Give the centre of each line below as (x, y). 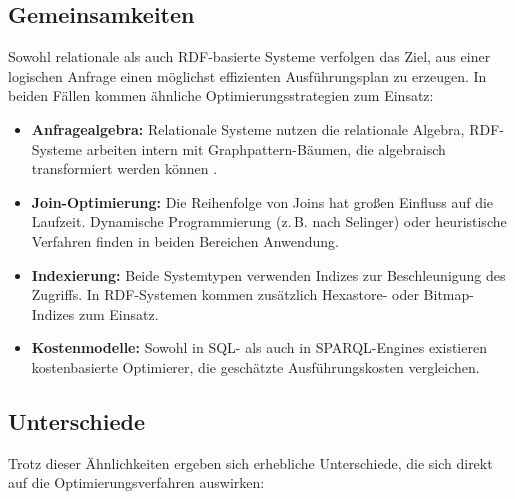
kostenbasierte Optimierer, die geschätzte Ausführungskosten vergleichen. (255, 366)
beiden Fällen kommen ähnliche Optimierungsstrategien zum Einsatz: (221, 95)
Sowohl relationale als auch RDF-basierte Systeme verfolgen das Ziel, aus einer (249, 56)
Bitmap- (448, 294)
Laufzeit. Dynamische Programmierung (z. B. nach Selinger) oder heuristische (269, 221)
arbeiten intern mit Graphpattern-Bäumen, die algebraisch (266, 148)
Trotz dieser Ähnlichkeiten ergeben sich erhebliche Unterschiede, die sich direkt (250, 462)
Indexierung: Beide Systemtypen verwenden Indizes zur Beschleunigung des (268, 274)
